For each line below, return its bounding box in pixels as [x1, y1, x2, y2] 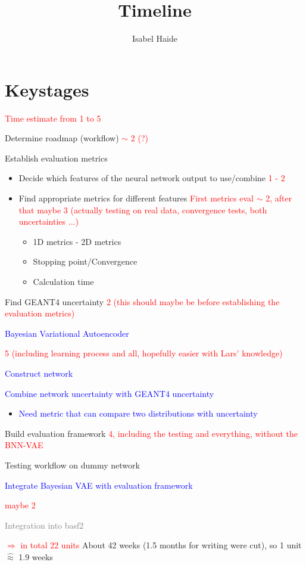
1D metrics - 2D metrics [33, 235, 121, 247]
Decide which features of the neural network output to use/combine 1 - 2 [18, 172, 285, 184]
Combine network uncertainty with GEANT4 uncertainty [5, 387, 214, 399]
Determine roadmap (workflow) [5, 132, 119, 144]
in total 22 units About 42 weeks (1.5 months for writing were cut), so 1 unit [20, 539, 302, 551]
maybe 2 [5, 499, 36, 511]
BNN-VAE [5, 439, 43, 451]
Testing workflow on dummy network [5, 458, 140, 471]
